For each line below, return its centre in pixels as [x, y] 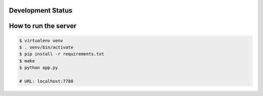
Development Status [41, 10]
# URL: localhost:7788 [46, 81]
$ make [27, 61]
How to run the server [43, 26]
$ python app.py [39, 68]
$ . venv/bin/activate [46, 48]
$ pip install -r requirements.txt [62, 54]
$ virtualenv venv [41, 40]
